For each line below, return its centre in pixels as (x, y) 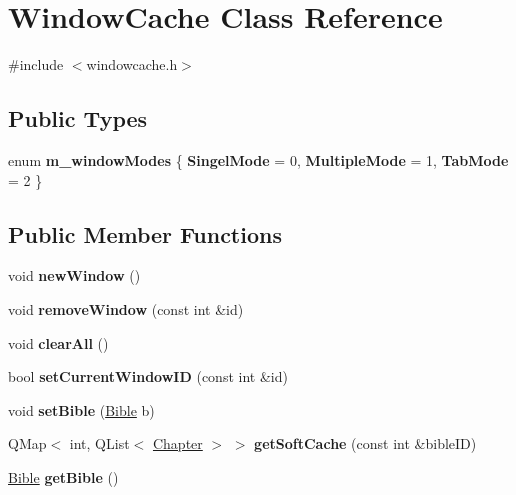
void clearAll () (58, 342)
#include (36, 64)
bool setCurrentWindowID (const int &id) (148, 376)
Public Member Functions (145, 233)
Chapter (177, 443)
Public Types (78, 118)
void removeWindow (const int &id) (126, 308)
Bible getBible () (63, 476)
